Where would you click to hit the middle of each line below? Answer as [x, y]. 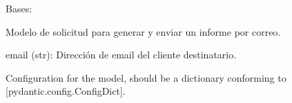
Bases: [19, 8]
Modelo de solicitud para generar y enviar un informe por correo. [143, 31]
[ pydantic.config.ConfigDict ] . [66, 91]
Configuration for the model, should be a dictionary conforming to [146, 77]
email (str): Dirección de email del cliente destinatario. [121, 55]
